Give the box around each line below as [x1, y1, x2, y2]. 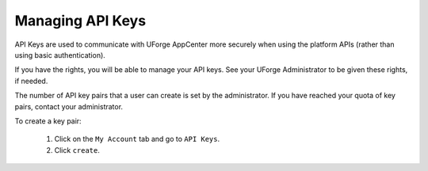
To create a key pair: [14, 116, 82, 126]
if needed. [14, 76, 48, 85]
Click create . [54, 145, 101, 154]
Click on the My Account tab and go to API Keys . [54, 135, 220, 144]
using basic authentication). [14, 50, 106, 59]
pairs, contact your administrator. [14, 101, 123, 111]
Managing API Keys [14, 12, 147, 29]
